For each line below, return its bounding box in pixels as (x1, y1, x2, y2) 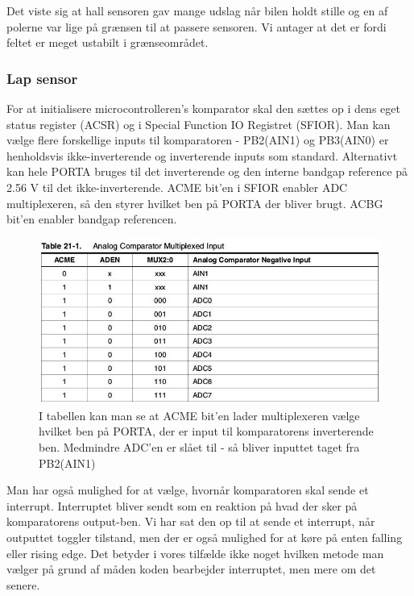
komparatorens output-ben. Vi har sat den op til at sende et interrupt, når (6, 513, 375, 530)
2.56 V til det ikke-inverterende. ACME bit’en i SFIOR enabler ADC (6, 178, 348, 195)
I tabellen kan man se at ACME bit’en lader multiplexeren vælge (39, 406, 360, 423)
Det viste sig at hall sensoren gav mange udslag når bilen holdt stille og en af (6, 2, 388, 19)
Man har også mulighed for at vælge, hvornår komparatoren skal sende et (6, 481, 369, 498)
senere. (6, 576, 40, 593)
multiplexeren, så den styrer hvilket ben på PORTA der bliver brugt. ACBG (6, 194, 383, 211)
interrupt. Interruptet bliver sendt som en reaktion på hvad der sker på (6, 497, 358, 514)
